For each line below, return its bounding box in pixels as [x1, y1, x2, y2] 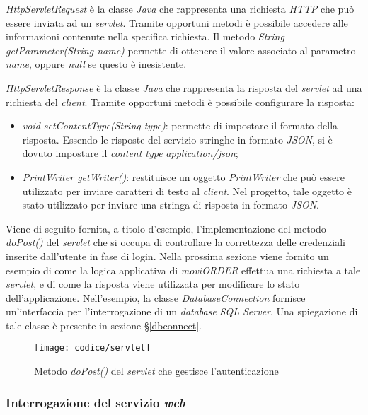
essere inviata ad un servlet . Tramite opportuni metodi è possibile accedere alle [6, 15, 348, 30]
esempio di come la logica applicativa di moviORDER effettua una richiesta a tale [6, 262, 361, 277]
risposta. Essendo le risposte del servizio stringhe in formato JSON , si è [22, 131, 333, 146]
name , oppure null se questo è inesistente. [6, 57, 187, 71]
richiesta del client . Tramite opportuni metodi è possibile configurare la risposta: [6, 94, 355, 109]
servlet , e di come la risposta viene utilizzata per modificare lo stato [6, 276, 300, 291]
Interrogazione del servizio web [6, 393, 185, 411]
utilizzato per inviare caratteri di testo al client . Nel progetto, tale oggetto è [22, 183, 352, 198]
